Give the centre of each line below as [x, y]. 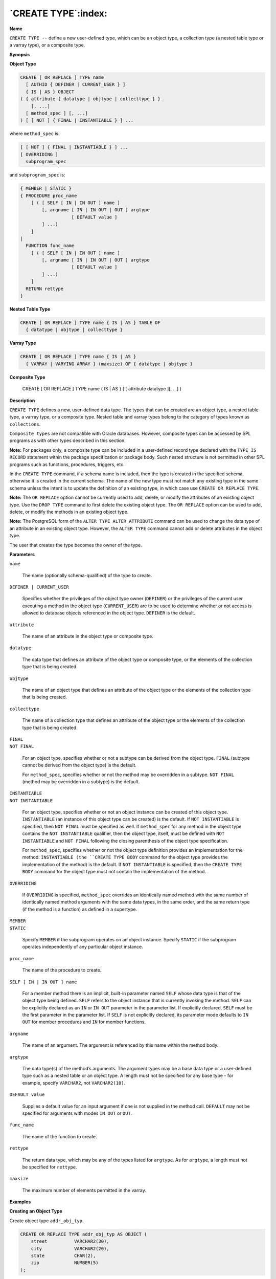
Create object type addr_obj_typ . [47, 1221]
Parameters [22, 554]
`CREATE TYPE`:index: [58, 13]
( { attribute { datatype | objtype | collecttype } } [90, 99]
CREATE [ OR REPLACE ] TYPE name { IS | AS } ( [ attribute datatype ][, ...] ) [102, 389]
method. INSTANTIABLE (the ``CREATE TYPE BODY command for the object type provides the [125, 857]
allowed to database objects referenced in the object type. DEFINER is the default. [109, 613]
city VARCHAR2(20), [70, 1249]
